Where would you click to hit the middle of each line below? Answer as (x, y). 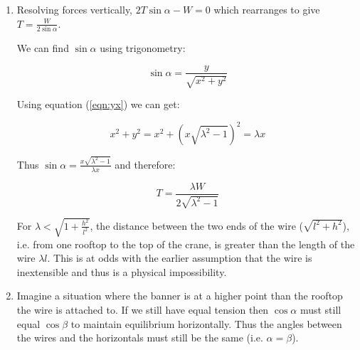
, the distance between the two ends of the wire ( (196, 225)
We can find (43, 47)
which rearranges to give (267, 9)
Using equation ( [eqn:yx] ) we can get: (98, 104)
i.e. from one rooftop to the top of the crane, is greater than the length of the (186, 244)
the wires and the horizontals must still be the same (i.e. (140, 338)
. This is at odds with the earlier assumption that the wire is (180, 258)
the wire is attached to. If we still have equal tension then (143, 309)
